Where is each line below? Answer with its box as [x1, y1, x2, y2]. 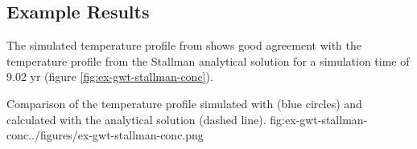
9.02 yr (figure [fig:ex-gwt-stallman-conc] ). [6, 68, 213, 85]
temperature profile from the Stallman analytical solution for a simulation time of [6, 52, 410, 69]
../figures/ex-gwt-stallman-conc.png [28, 127, 204, 143]
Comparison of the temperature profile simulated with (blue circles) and [6, 95, 362, 111]
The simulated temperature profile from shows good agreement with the [6, 37, 362, 54]
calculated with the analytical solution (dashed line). [6, 111, 266, 127]
